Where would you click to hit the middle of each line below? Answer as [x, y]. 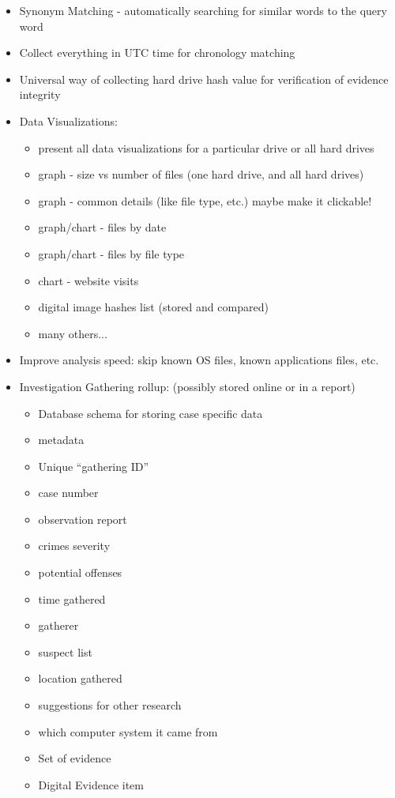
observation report [83, 519]
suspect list [65, 651]
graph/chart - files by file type [111, 253]
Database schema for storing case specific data [150, 413]
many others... [73, 333]
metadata [61, 440]
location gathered [80, 678]
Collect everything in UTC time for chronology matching [157, 53]
